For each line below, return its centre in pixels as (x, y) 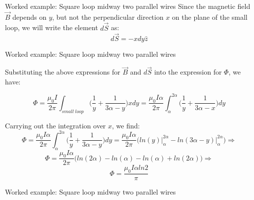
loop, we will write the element (52, 27)
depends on (30, 17)
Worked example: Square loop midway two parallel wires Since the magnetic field (128, 6)
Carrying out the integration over (55, 125)
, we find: (126, 125)
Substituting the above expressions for (63, 72)
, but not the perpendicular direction (108, 17)
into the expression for (188, 72)
